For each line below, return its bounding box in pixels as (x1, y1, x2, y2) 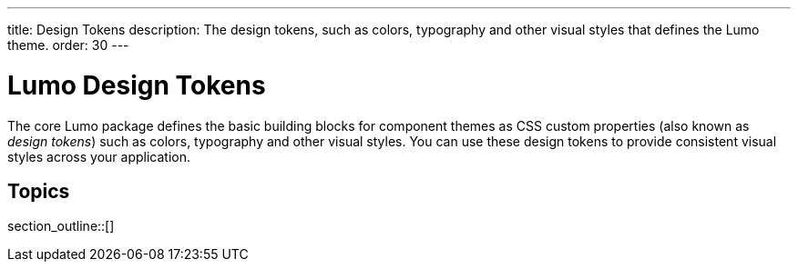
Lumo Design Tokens (7, 69, 266, 101)
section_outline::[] (7, 218, 115, 234)
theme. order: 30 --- (7, 37, 129, 53)
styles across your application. (7, 148, 190, 164)
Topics (7, 179, 70, 203)
